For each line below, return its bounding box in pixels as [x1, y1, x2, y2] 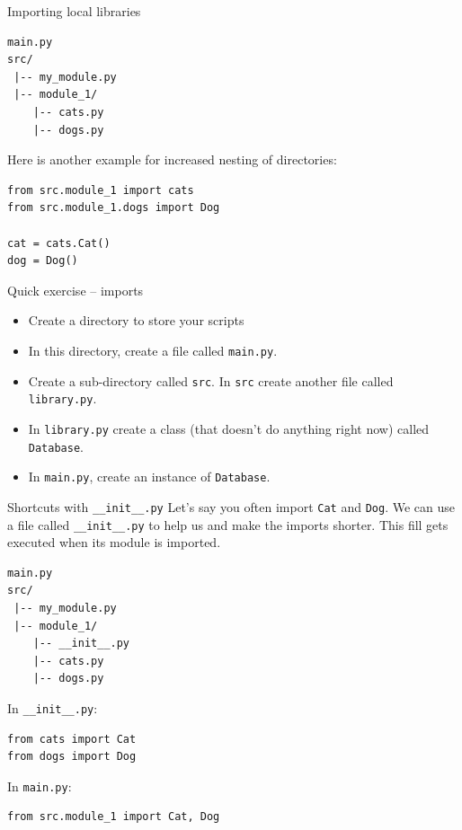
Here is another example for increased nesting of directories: [7, 150, 337, 169]
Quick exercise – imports [7, 280, 144, 299]
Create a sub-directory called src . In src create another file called [28, 371, 394, 390]
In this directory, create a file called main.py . [28, 340, 278, 359]
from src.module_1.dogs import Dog [7, 201, 220, 215]
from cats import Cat [7, 732, 137, 746]
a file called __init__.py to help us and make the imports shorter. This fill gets [7, 515, 449, 534]
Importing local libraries [7, 2, 141, 20]
